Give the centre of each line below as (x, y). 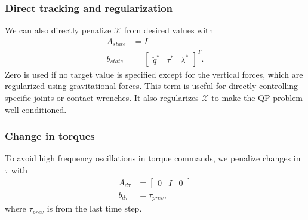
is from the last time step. (94, 208)
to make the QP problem (257, 98)
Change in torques (50, 136)
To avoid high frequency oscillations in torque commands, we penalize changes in (153, 158)
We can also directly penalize (58, 30)
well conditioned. (36, 109)
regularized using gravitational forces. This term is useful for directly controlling (152, 86)
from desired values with (169, 30)
